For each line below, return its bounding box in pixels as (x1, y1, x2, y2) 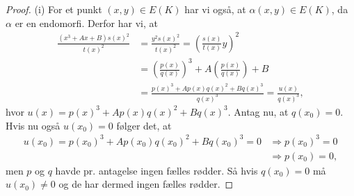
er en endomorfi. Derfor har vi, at (15, 15, 158, 30)
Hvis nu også (6, 118, 61, 132)
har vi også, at (184, 2, 246, 16)
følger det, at (116, 118, 172, 132)
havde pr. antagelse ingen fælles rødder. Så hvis (55, 163, 258, 177)
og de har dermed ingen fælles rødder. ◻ (58, 177, 234, 191)
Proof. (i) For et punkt (6, 2, 102, 16)
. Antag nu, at (227, 104, 289, 118)
